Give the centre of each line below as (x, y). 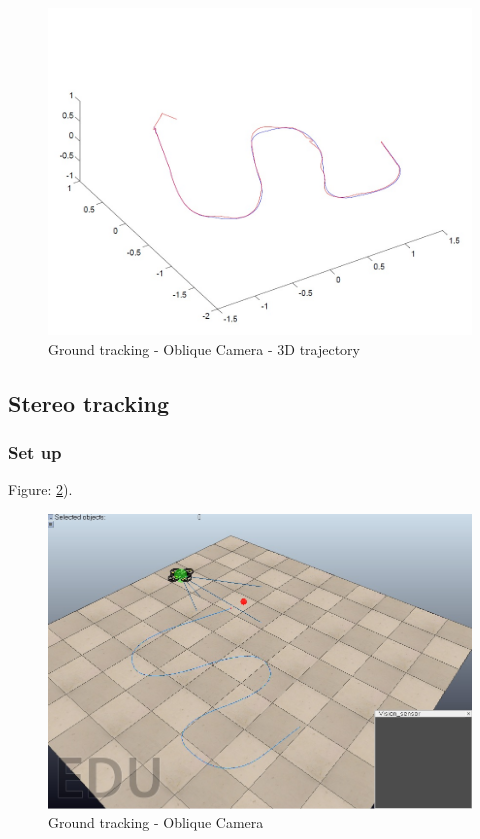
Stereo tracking (89, 402)
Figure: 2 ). (40, 489)
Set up (35, 451)
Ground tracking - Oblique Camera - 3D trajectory (204, 348)
